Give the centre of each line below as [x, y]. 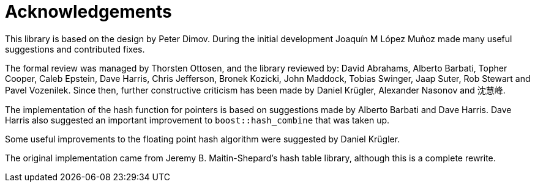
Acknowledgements [88, 12]
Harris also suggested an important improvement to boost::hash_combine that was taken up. [197, 120]
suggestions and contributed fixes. [75, 49]
